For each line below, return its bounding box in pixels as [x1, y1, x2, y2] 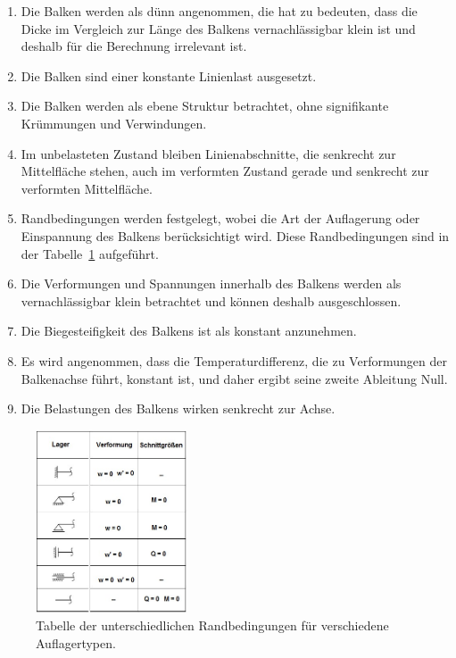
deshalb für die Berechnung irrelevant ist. [21, 37, 247, 55]
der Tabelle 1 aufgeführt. [21, 244, 159, 262]
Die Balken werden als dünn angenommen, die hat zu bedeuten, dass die [21, 2, 418, 20]
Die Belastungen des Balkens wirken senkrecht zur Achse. [21, 399, 336, 418]
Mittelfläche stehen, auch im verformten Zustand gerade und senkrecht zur [21, 162, 429, 180]
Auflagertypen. [36, 633, 116, 652]
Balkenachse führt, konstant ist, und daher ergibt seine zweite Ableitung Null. [21, 369, 448, 387]
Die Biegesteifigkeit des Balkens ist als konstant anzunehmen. [21, 321, 357, 340]
